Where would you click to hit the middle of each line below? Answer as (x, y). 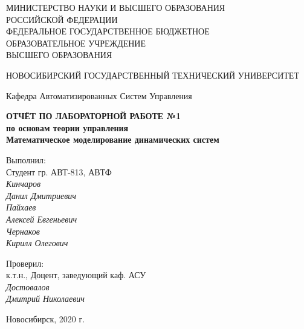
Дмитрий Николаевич (45, 298)
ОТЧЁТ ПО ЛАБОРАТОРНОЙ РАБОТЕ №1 (93, 116)
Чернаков (23, 231)
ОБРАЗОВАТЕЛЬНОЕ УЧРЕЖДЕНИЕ (76, 43)
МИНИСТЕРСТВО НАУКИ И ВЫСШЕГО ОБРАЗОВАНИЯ (116, 7)
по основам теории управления (67, 127)
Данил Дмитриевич (41, 195)
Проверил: (25, 263)
